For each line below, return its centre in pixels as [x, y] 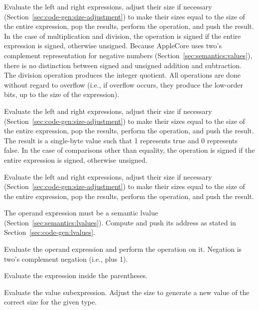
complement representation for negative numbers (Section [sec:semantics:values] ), [128, 55]
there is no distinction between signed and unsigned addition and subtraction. [123, 65]
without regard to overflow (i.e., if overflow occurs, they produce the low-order [124, 84]
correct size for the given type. [51, 302]
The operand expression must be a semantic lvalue [81, 213]
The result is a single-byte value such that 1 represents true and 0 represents [121, 140]
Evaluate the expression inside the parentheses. [76, 275]
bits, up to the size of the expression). [62, 94]
